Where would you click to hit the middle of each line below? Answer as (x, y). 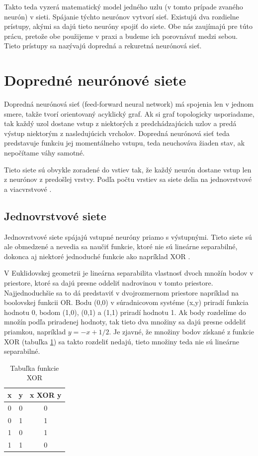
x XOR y (46, 394)
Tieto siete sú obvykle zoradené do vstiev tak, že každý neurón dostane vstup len (128, 169)
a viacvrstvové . (28, 189)
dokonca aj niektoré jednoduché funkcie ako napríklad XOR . (97, 256)
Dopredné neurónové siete (95, 80)
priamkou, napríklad (35, 331)
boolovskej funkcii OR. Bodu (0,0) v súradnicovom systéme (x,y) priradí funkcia (126, 302)
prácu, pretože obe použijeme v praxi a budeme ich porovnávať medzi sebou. (121, 36)
